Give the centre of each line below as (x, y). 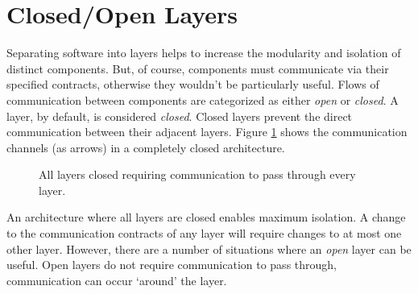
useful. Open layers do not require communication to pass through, (172, 265)
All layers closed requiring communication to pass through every (197, 174)
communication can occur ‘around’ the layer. (117, 280)
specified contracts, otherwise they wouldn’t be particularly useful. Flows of (193, 84)
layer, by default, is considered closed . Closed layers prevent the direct (180, 116)
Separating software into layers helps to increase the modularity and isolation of (204, 53)
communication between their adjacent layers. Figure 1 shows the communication (207, 132)
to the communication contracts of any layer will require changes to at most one (204, 233)
